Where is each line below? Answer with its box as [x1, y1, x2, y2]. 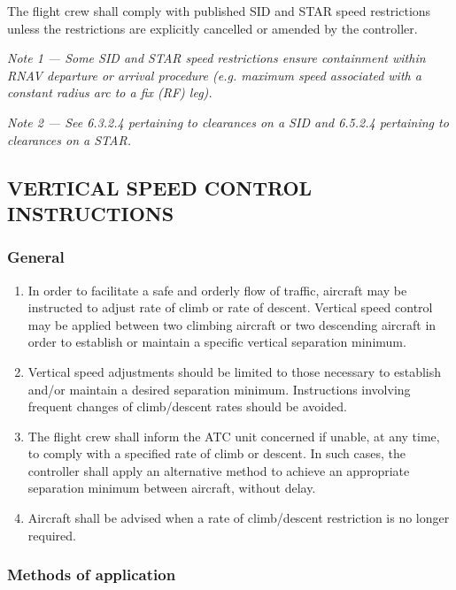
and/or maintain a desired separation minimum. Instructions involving [27, 379, 411, 398]
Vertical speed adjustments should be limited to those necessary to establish [27, 362, 442, 380]
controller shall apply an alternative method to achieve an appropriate [27, 461, 410, 479]
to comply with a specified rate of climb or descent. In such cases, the [27, 444, 406, 463]
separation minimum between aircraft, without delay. [27, 479, 316, 497]
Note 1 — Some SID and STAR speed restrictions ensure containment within [7, 49, 426, 67]
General [7, 246, 65, 268]
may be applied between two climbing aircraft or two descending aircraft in [27, 315, 437, 333]
